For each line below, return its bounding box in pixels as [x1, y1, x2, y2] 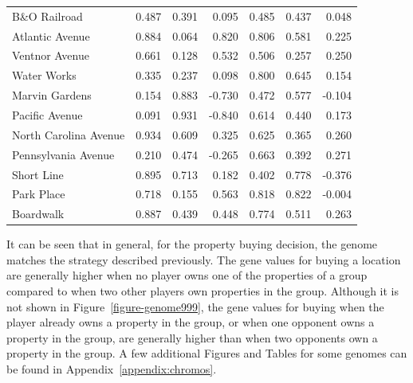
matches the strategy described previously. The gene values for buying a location [6, 251, 401, 268]
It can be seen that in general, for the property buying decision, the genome [6, 236, 378, 252]
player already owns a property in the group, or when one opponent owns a [6, 314, 375, 330]
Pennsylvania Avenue [12, 146, 115, 162]
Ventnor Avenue [12, 47, 89, 64]
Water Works [12, 67, 77, 84]
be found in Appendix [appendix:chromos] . [6, 361, 217, 377]
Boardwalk [12, 205, 65, 222]
